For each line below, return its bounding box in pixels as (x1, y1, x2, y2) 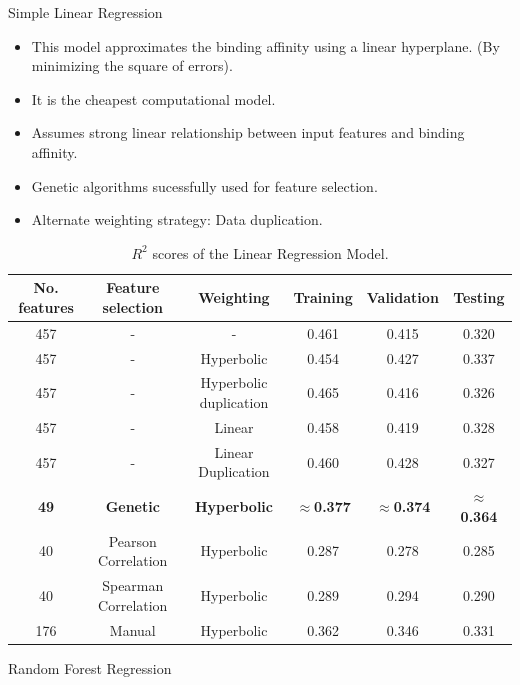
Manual (109, 619, 156, 640)
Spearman (102, 575, 164, 596)
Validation (366, 287, 439, 308)
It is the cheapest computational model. (31, 88, 276, 109)
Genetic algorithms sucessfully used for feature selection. (31, 175, 378, 196)
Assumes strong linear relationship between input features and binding (31, 122, 465, 143)
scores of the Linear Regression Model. (152, 242, 389, 263)
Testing (453, 287, 505, 308)
